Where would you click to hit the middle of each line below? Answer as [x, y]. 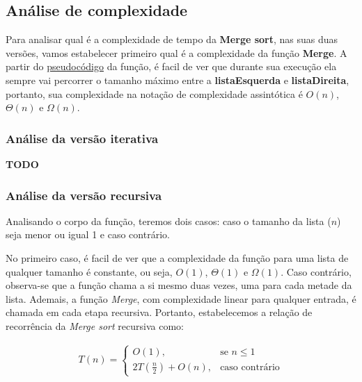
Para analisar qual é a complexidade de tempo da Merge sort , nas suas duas [172, 39]
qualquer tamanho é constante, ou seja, [89, 271]
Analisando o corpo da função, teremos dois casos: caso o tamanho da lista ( [168, 221]
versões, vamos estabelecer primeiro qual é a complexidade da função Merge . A [176, 52]
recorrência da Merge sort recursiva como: [95, 325]
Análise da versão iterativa [82, 138]
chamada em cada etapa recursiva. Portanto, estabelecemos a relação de [159, 312]
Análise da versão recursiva [84, 195]
